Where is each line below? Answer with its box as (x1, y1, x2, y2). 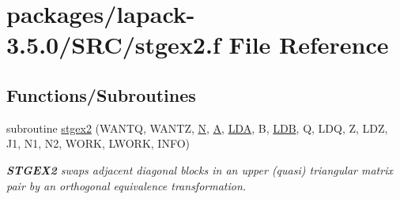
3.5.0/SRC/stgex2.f (6, 28, 221, 61)
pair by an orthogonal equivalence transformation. (6, 177, 247, 193)
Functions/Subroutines (6, 82, 196, 107)
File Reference (228, 28, 389, 61)
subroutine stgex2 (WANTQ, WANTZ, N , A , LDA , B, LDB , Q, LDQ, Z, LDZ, (6, 119, 388, 136)
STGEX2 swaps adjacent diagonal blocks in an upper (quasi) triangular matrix (6, 161, 393, 178)
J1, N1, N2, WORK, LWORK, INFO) (6, 135, 190, 152)
